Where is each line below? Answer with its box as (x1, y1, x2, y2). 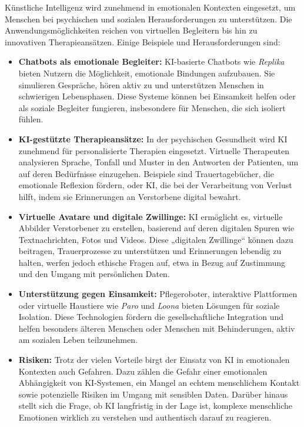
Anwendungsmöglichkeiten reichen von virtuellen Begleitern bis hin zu (5, 24, 258, 36)
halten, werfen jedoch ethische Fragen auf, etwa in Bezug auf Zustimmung (18, 256, 286, 268)
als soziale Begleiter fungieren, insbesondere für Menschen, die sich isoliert (18, 101, 286, 114)
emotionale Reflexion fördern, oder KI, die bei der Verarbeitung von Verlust (18, 179, 292, 191)
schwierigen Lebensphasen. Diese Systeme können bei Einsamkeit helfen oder (18, 90, 296, 102)
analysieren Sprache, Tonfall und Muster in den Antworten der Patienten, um (18, 156, 299, 168)
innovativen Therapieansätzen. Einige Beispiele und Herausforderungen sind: (5, 35, 280, 48)
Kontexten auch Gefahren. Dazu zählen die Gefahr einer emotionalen (18, 365, 268, 377)
